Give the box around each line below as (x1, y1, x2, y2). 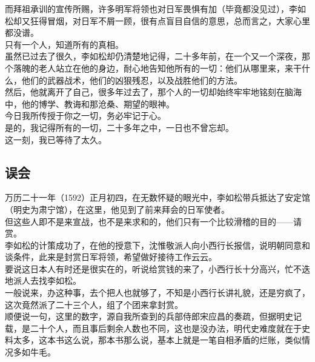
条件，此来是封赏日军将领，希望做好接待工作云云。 (13, 250, 217, 263)
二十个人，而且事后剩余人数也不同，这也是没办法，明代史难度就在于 (30, 321, 302, 334)
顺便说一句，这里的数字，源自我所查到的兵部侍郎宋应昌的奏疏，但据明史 (5, 310, 293, 323)
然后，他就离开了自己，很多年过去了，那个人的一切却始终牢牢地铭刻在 (5, 85, 285, 98)
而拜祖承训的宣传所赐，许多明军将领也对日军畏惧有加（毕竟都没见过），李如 (5, 2, 306, 15)
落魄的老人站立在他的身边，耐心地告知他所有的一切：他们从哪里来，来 (13, 61, 293, 74)
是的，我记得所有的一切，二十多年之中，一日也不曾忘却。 (5, 121, 234, 133)
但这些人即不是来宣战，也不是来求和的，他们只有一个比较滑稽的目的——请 (5, 215, 302, 227)
